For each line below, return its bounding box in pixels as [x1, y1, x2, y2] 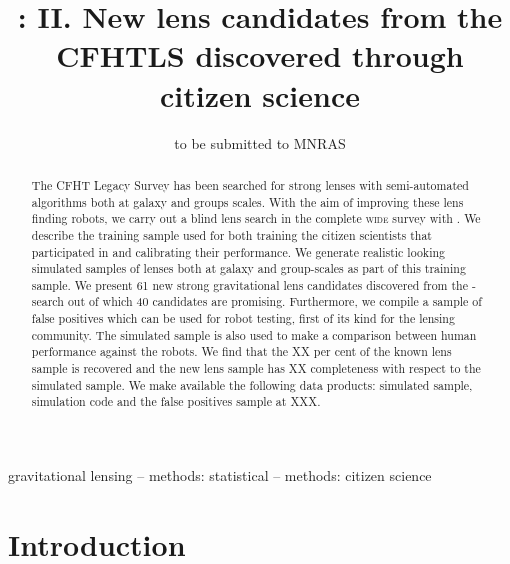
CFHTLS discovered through [56, 35, 464, 76]
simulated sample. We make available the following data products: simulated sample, [31, 376, 473, 393]
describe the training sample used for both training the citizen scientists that [31, 226, 432, 243]
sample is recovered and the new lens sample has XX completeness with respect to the [31, 360, 481, 377]
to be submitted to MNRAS [174, 132, 346, 153]
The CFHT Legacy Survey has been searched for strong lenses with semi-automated [31, 176, 469, 193]
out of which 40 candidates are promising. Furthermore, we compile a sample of [67, 293, 482, 310]
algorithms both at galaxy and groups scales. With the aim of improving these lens [31, 193, 464, 210]
